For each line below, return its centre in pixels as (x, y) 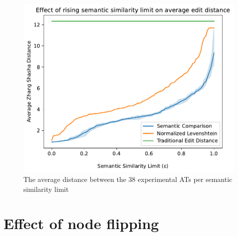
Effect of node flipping (81, 223)
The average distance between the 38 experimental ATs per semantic (128, 179)
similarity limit (46, 189)
